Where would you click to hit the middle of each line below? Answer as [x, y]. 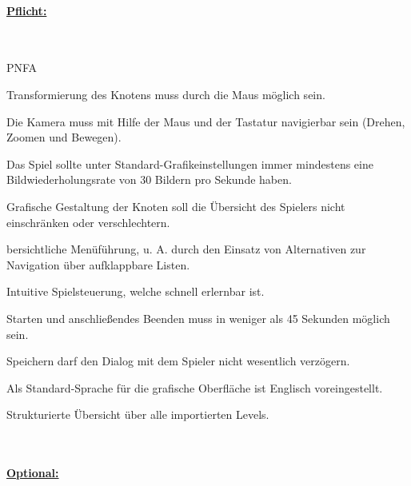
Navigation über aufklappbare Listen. [98, 264]
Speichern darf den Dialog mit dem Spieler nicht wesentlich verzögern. [178, 361]
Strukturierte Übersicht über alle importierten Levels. [138, 414]
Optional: [33, 473]
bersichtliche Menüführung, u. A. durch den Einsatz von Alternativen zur [186, 249]
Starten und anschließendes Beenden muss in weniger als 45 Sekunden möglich [198, 318]
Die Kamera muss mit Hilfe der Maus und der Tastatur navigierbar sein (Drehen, [206, 121]
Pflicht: [27, 10]
